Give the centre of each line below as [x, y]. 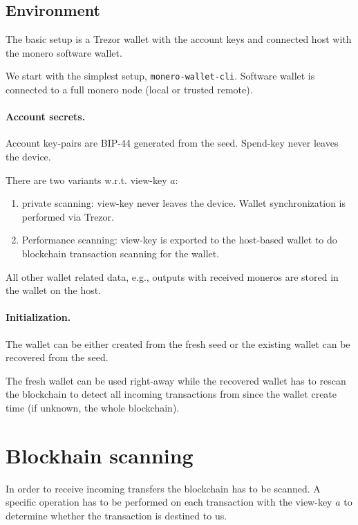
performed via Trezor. [68, 216]
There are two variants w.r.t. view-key [86, 179]
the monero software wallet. [64, 52]
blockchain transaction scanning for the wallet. [121, 253]
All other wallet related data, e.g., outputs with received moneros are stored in [172, 276]
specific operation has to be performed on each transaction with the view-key [169, 502]
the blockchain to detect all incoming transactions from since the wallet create [171, 394]
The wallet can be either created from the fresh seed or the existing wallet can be [178, 343]
